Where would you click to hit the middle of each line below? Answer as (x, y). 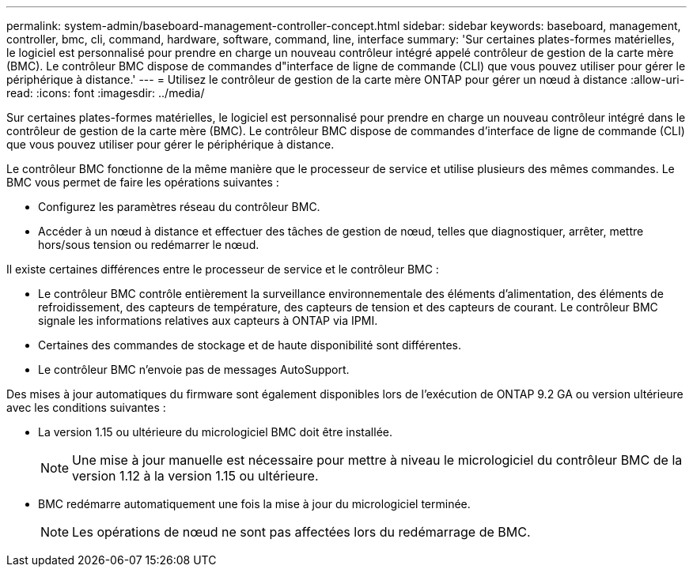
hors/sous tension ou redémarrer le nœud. (149, 245)
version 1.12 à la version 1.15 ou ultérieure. (195, 476)
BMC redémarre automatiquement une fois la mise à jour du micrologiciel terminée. (254, 504)
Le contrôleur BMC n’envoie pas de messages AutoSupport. (194, 369)
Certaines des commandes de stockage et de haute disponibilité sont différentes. (250, 345)
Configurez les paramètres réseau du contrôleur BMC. (179, 207)
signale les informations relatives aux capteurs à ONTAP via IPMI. (208, 320)
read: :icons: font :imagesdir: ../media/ (106, 93)
